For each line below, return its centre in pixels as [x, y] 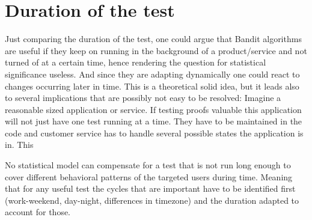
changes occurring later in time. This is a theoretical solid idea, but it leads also [152, 86]
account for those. [38, 212]
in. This [19, 145]
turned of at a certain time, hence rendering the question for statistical [136, 62]
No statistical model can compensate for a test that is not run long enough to [148, 165]
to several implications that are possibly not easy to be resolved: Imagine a [143, 98]
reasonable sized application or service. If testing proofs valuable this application [153, 109]
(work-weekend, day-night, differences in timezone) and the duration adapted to [152, 200]
